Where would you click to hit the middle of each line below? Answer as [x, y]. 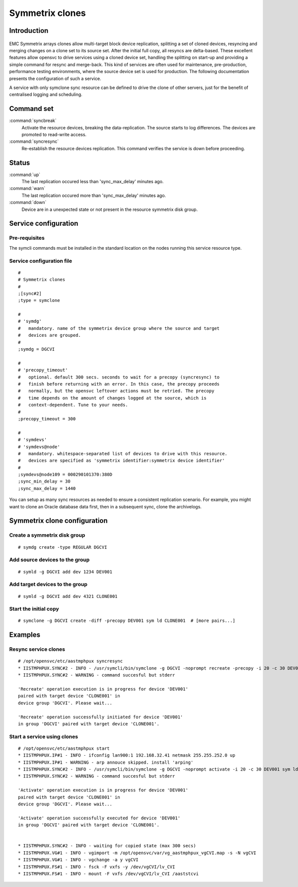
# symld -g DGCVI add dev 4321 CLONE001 [68, 596]
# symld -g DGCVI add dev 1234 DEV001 [65, 572]
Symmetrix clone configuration [58, 521]
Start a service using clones [44, 736]
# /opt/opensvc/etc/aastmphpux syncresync [71, 661]
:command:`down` [28, 202]
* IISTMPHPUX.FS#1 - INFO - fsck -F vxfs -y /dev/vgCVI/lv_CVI [97, 867]
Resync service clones [37, 649]
